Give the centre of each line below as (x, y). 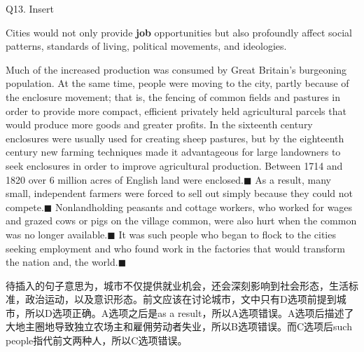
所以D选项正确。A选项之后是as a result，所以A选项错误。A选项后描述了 (189, 312)
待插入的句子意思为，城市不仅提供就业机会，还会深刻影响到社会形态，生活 (177, 285)
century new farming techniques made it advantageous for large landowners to (173, 152)
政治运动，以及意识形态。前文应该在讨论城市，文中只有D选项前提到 (181, 299)
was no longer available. (57, 234)
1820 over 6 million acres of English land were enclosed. (125, 179)
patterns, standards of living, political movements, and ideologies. (146, 46)
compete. (25, 207)
